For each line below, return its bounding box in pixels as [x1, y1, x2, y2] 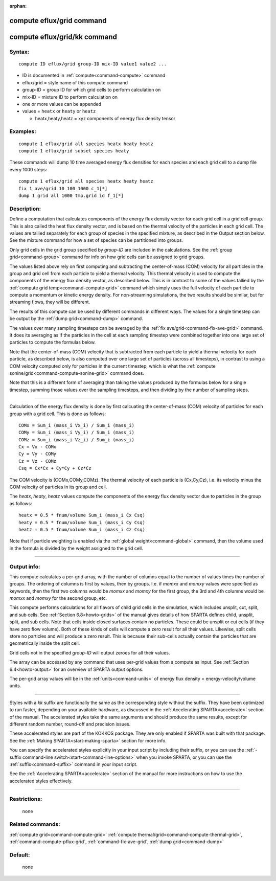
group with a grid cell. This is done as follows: [9, 411, 106, 417]
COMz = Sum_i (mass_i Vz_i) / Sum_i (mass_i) [18, 437, 135, 442]
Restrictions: [9, 796, 42, 803]
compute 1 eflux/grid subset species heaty [18, 148, 129, 154]
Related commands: [9, 821, 61, 828]
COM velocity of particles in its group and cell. [9, 484, 107, 490]
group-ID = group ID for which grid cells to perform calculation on [22, 87, 161, 93]
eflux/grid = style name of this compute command [22, 79, 128, 85]
